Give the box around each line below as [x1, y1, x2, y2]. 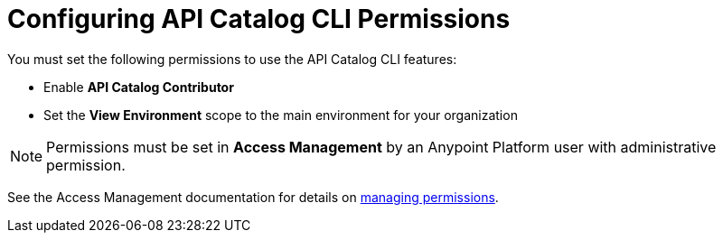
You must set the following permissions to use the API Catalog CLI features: [7, 51, 457, 67]
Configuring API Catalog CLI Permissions [7, 4, 511, 34]
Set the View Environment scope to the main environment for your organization [43, 106, 518, 123]
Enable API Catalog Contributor [43, 78, 234, 95]
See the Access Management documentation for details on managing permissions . [7, 189, 499, 205]
